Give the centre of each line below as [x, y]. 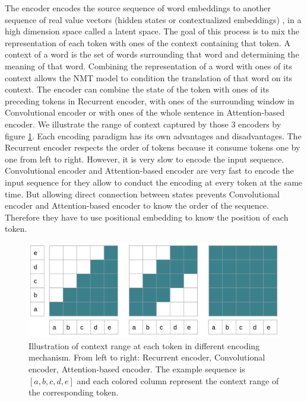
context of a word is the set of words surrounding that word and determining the [152, 54]
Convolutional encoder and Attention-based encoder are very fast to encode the [149, 170]
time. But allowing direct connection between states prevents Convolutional [142, 194]
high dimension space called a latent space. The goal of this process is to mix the [152, 31]
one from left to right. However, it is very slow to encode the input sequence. [145, 159]
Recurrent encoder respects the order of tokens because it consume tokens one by [153, 147]
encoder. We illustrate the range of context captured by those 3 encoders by [143, 124]
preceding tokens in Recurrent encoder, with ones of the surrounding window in [150, 100]
